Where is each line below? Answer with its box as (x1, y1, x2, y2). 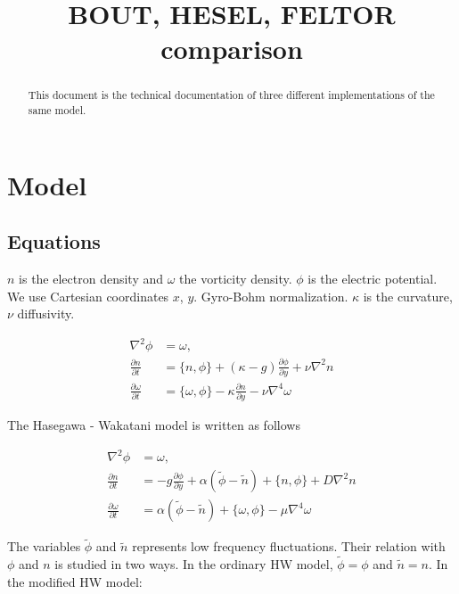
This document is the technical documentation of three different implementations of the (28, 87, 435, 103)
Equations (7, 227, 101, 255)
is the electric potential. (307, 269, 438, 288)
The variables (7, 537, 81, 556)
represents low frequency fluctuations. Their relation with (132, 537, 446, 556)
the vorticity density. (179, 269, 292, 288)
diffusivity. (17, 304, 75, 323)
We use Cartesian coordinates (7, 286, 169, 305)
